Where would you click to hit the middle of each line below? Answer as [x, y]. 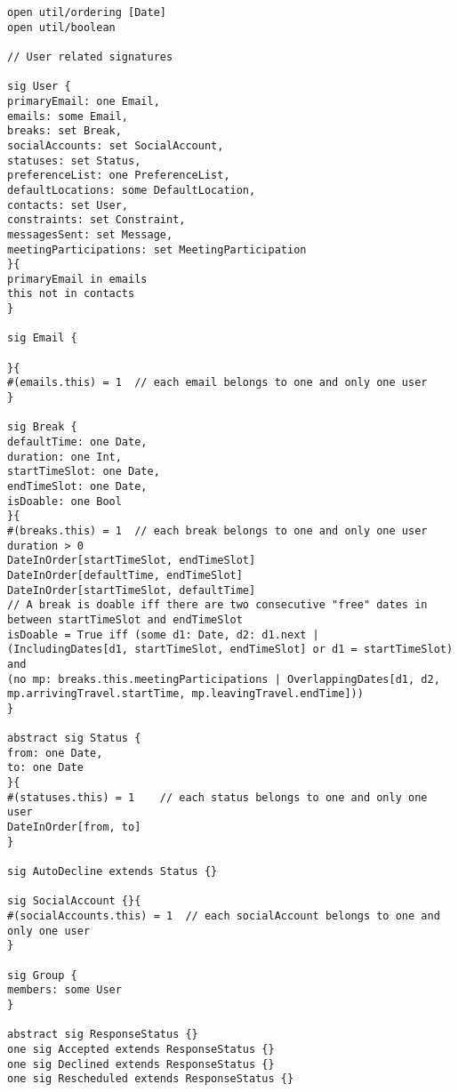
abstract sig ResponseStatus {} [103, 1035]
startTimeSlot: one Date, [84, 472]
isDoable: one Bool [64, 501]
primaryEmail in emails [77, 279]
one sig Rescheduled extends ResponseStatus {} [151, 1079]
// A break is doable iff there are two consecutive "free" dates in [217, 605]
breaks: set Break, [64, 131]
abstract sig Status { [74, 739]
